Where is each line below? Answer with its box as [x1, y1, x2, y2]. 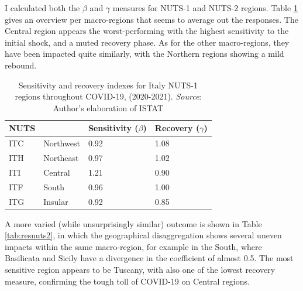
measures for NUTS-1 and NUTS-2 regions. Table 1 [112, 2, 298, 13]
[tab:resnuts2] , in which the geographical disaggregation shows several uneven [5, 229, 282, 241]
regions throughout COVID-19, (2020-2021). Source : [15, 90, 202, 102]
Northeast [43, 152, 79, 164]
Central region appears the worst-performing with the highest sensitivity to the [5, 25, 289, 37]
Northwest [43, 137, 80, 149]
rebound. [5, 59, 37, 71]
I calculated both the [5, 2, 80, 13]
